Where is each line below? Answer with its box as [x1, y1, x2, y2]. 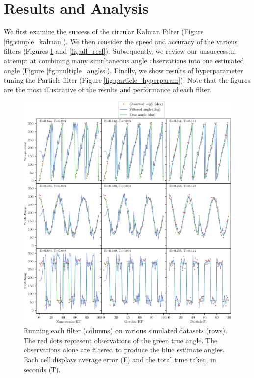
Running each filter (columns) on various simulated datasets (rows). [24, 325, 227, 336]
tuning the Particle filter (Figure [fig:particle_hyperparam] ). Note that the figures [4, 75, 251, 85]
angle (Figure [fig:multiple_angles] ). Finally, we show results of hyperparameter [4, 65, 243, 75]
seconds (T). [24, 364, 61, 374]
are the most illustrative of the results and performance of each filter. [4, 84, 212, 94]
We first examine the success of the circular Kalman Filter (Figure [4, 27, 203, 37]
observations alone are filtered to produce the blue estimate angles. [24, 345, 225, 355]
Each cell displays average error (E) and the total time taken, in [24, 354, 216, 364]
